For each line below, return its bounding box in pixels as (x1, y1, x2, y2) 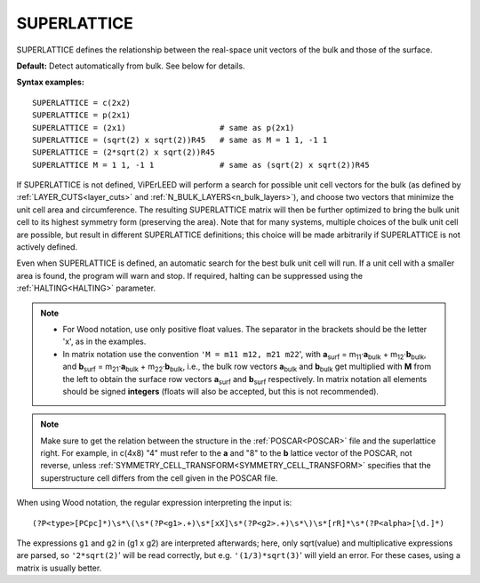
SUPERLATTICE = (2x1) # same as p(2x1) (32, 123, 295, 132)
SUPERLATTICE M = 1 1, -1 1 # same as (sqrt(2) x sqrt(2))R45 (32, 160, 370, 170)
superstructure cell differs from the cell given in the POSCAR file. (40, 472, 278, 483)
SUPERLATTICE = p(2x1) (32, 110, 132, 120)
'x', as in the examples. (62, 336, 147, 347)
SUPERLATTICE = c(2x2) (32, 98, 132, 108)
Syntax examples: (16, 76, 84, 88)
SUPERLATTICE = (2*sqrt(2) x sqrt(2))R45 (32, 148, 215, 157)
